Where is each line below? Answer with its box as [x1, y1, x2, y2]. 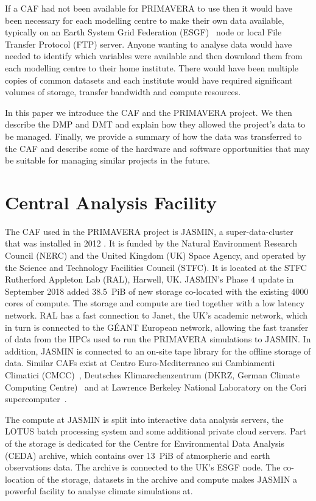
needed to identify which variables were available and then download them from [5, 49, 303, 62]
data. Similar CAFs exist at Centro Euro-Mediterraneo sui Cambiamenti [5, 356, 275, 369]
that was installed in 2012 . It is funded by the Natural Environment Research [5, 237, 297, 250]
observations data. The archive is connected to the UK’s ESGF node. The [5, 461, 281, 474]
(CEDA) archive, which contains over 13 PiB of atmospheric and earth [5, 449, 270, 461]
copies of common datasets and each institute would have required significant [5, 73, 293, 86]
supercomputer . [5, 392, 67, 405]
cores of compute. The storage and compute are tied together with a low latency [5, 297, 305, 309]
